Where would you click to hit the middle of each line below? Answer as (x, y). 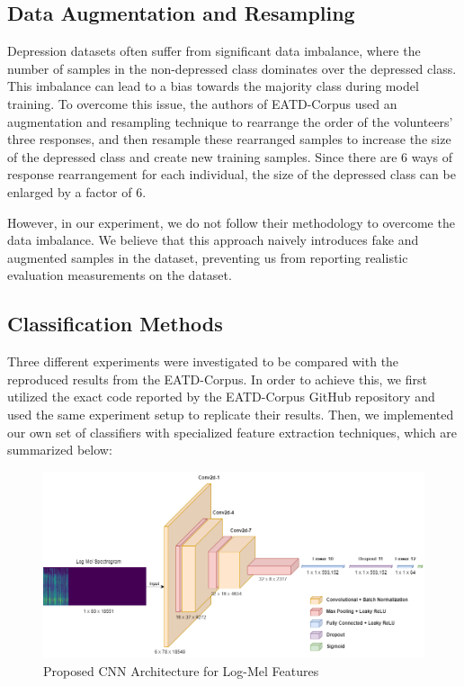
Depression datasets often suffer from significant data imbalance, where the (214, 51)
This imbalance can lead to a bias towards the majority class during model (213, 86)
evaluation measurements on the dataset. (120, 275)
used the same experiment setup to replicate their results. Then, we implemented (231, 414)
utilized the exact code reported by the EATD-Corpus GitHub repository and (221, 397)
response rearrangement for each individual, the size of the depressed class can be (232, 174)
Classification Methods (115, 324)
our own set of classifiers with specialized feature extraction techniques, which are (232, 432)
